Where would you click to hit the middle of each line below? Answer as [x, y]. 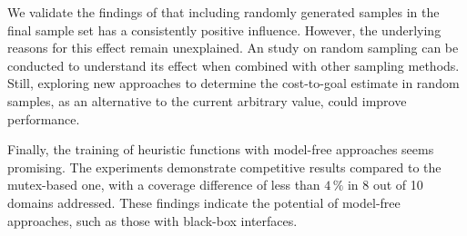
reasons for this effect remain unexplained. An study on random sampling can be [233, 48]
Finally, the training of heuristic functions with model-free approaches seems [221, 149]
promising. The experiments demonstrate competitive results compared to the [224, 167]
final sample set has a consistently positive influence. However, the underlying [224, 29]
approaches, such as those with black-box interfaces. [152, 220]
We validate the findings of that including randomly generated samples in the [223, 12]
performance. [44, 118]
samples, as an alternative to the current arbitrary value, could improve [207, 100]
